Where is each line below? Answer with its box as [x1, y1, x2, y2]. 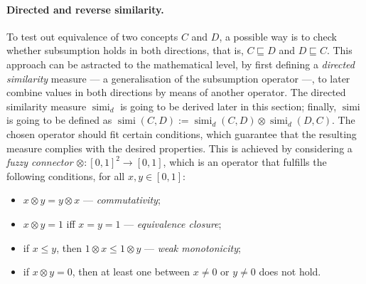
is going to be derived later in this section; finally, [120, 98, 337, 113]
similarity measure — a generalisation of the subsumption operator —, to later [6, 70, 350, 85]
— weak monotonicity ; [144, 240, 241, 255]
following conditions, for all [6, 168, 125, 183]
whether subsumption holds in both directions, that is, [6, 43, 244, 58]
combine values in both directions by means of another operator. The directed [6, 85, 346, 100]
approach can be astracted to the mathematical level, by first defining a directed [6, 56, 355, 71]
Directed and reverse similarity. [6, 1, 164, 16]
